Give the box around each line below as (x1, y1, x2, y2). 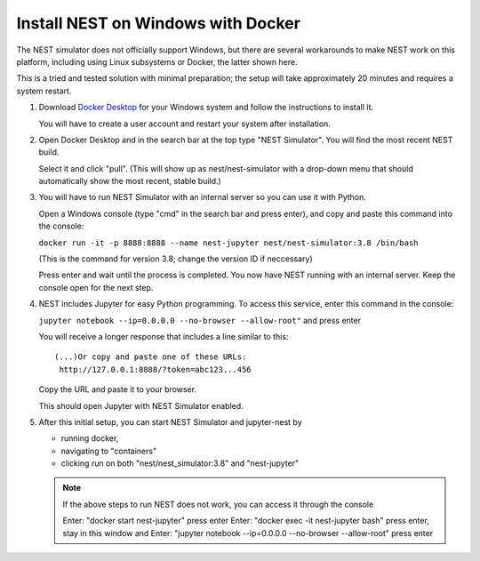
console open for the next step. (38, 282, 154, 293)
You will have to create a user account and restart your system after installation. (38, 118, 331, 129)
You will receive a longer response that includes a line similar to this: (38, 331, 289, 341)
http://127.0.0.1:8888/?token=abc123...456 (59, 365, 252, 374)
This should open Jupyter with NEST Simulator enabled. (38, 400, 244, 411)
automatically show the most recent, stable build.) (38, 176, 221, 187)
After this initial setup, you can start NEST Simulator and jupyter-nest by (38, 416, 302, 427)
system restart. (16, 85, 72, 96)
